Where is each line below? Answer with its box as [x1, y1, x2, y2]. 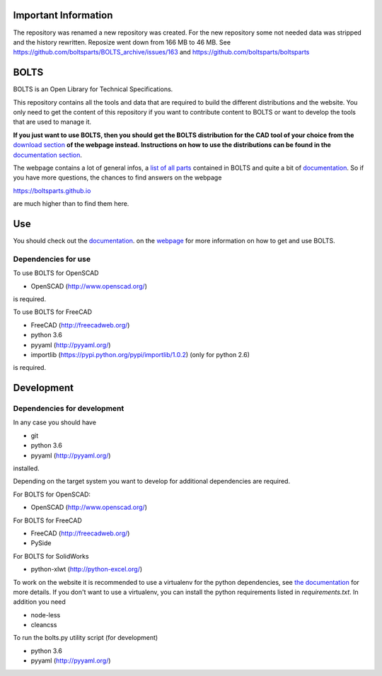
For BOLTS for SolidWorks [13, 552, 89, 560]
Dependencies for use [13, 254, 91, 264]
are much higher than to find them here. [13, 199, 129, 208]
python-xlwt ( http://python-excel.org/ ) [30, 565, 143, 573]
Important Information [13, 9, 113, 21]
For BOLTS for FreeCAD [13, 516, 83, 525]
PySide [30, 539, 52, 547]
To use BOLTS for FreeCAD [13, 308, 92, 316]
